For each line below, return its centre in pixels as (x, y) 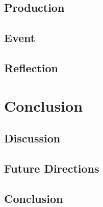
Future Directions (52, 168)
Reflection (31, 67)
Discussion (32, 138)
